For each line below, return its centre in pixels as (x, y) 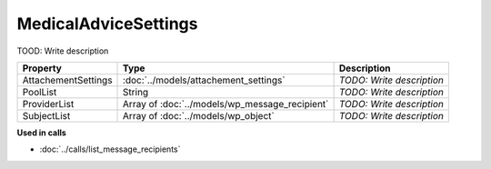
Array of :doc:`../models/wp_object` (199, 115)
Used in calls (42, 133)
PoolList (40, 92)
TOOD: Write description (63, 51)
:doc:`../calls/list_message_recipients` (110, 149)
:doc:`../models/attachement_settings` (204, 80)
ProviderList (48, 104)
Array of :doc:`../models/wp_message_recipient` (226, 104)
